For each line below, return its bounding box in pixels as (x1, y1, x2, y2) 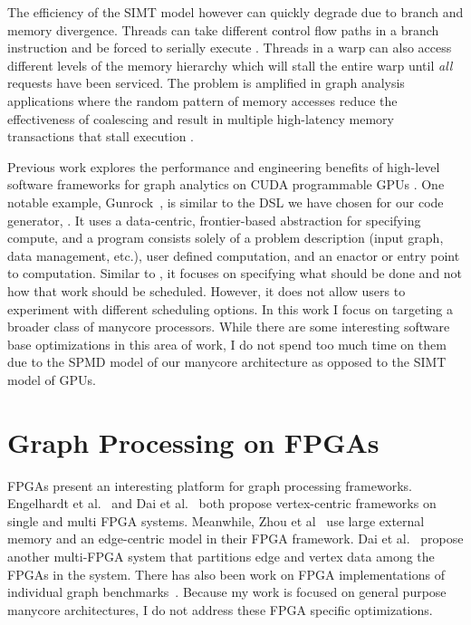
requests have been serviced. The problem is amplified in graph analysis (7, 73, 405, 92)
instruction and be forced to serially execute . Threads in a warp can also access (7, 38, 452, 57)
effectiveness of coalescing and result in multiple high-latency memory (7, 109, 394, 128)
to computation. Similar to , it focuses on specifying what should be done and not (7, 264, 463, 283)
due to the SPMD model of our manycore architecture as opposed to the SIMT (7, 352, 447, 371)
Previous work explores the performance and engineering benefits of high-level (7, 157, 440, 176)
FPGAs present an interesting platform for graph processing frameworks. (7, 476, 412, 495)
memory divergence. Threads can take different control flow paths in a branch (7, 20, 439, 39)
